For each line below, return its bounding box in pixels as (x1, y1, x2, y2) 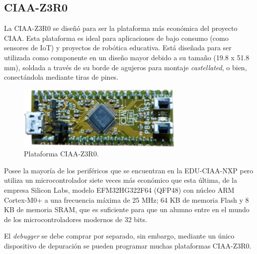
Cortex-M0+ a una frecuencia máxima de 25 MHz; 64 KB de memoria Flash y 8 (4, 194, 249, 205)
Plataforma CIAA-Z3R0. (24, 148, 99, 159)
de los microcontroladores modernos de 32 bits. (4, 214, 147, 224)
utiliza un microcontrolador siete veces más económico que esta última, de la (4, 175, 237, 185)
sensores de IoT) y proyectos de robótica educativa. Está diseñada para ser (4, 42, 232, 53)
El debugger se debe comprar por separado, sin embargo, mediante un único (4, 231, 235, 241)
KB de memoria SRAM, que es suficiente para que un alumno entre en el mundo (4, 204, 250, 215)
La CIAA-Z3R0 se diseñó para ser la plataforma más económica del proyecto (4, 23, 238, 33)
